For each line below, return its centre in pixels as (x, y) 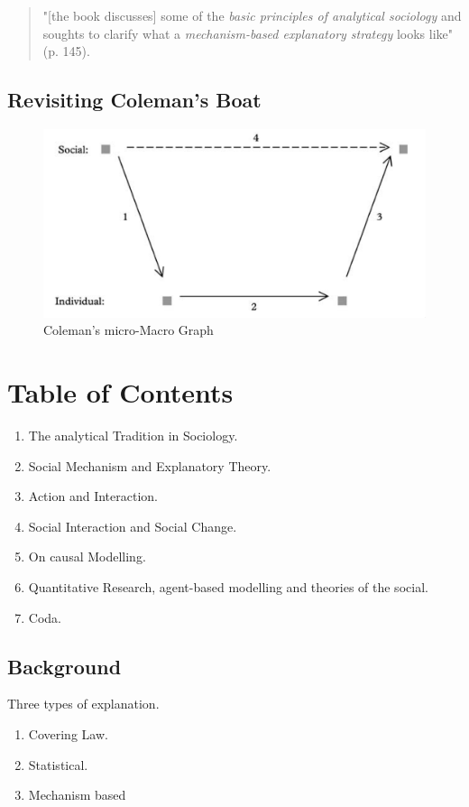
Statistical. (58, 764)
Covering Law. (68, 733)
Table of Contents (120, 392)
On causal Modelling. (87, 557)
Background (64, 666)
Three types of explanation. (83, 704)
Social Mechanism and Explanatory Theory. (150, 465)
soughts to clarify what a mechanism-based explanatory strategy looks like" (248, 33)
